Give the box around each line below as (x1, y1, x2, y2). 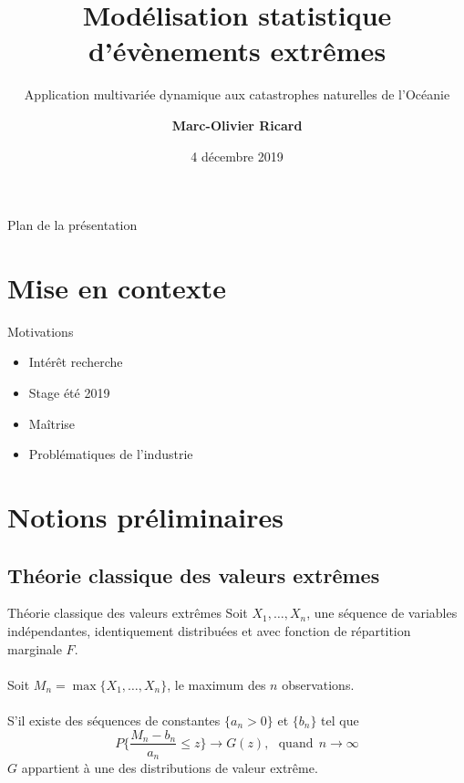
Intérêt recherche (28, 352, 123, 371)
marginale (7, 639, 62, 658)
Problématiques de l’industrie (28, 444, 193, 464)
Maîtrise (28, 413, 76, 433)
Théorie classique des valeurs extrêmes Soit (7, 603, 248, 622)
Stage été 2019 (28, 383, 110, 402)
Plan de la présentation (7, 215, 138, 235)
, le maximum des (167, 674, 266, 694)
